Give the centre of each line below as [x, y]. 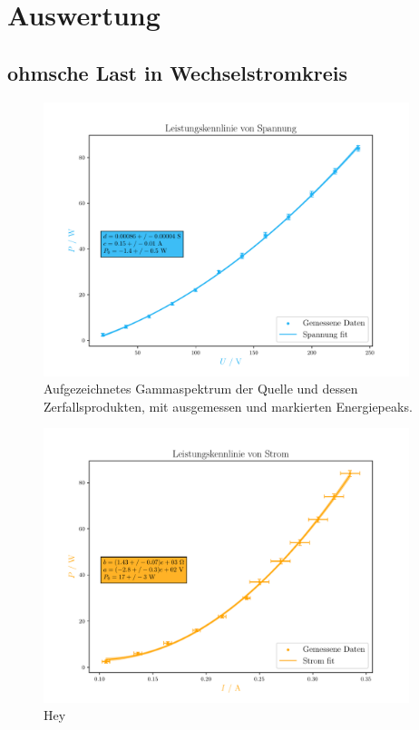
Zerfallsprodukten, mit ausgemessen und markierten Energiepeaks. [228, 406]
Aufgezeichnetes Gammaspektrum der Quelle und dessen [201, 389]
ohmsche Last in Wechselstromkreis [177, 72]
